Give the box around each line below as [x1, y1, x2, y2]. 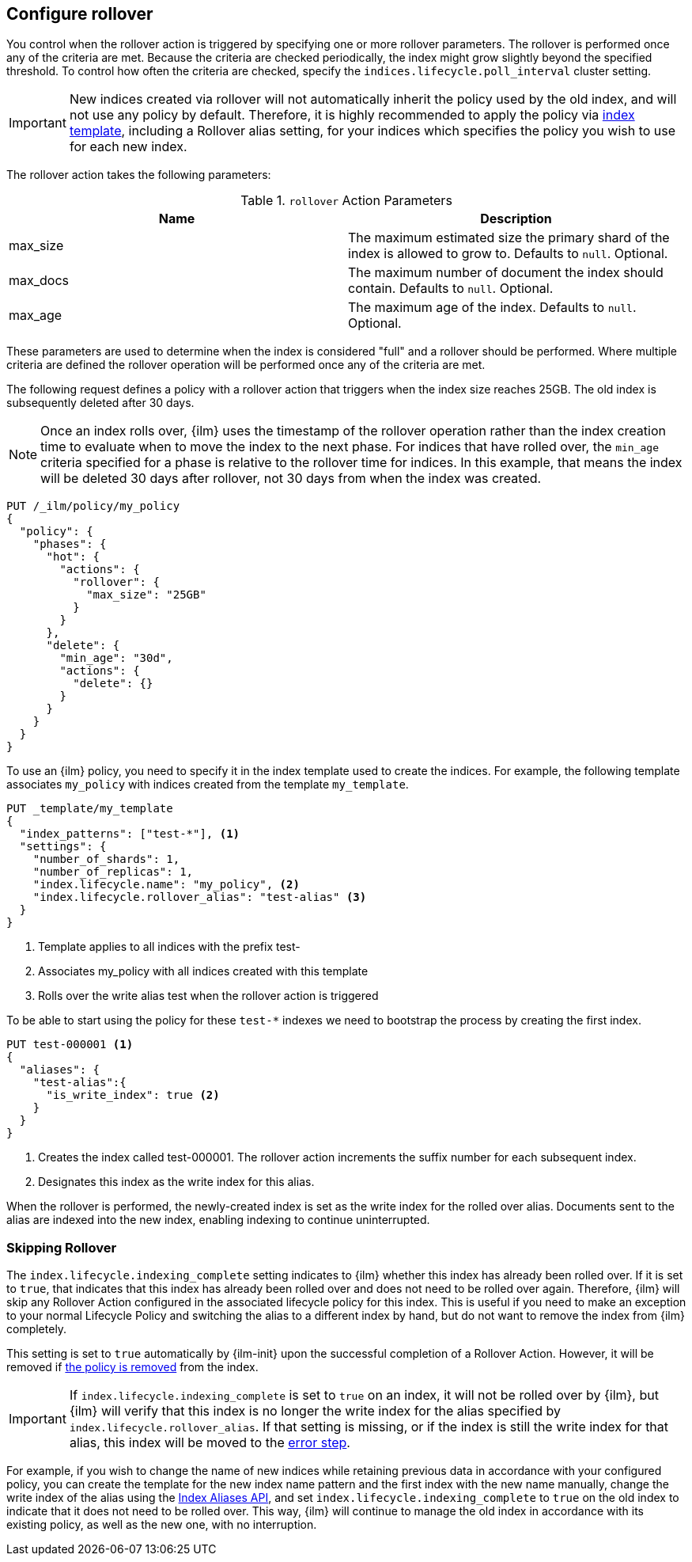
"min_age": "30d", [59, 652, 173, 665]
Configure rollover [6, 4, 153, 24]
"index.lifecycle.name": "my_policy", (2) [32, 878, 300, 891]
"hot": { [46, 550, 100, 564]
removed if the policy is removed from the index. [6, 1360, 259, 1374]
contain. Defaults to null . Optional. [348, 280, 554, 297]
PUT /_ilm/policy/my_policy [6, 500, 180, 513]
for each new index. [69, 139, 187, 155]
